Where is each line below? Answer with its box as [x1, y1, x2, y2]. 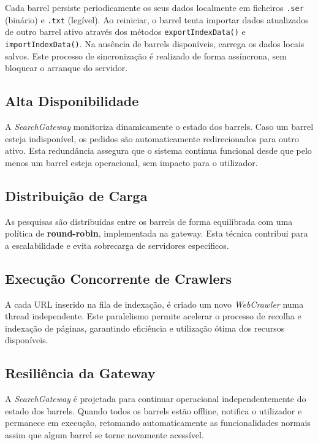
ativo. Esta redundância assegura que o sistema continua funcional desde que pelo [5, 144, 312, 157]
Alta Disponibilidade [5, 91, 139, 110]
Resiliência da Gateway [5, 363, 156, 382]
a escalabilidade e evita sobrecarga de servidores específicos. [5, 238, 229, 251]
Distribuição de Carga [5, 186, 148, 205]
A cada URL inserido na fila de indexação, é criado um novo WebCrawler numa [5, 297, 304, 310]
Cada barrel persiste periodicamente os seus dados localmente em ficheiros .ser [5, 1, 304, 13]
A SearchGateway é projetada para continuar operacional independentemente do [5, 392, 306, 405]
